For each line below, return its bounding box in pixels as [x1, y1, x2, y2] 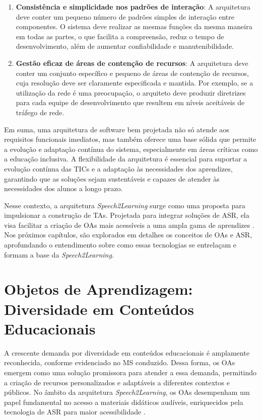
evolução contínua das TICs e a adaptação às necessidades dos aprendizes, [4, 163, 233, 174]
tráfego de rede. [16, 107, 64, 117]
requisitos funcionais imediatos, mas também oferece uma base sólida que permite [4, 134, 256, 144]
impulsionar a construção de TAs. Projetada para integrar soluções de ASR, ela [4, 210, 249, 220]
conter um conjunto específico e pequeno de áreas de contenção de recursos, [16, 67, 249, 78]
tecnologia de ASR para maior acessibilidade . [4, 406, 146, 417]
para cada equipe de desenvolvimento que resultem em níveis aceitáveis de [16, 97, 245, 108]
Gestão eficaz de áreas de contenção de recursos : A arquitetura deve [16, 57, 248, 68]
